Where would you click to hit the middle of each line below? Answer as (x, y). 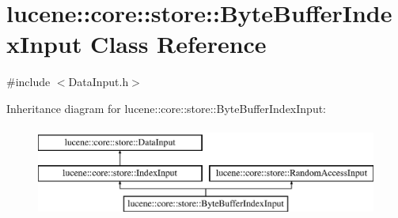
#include (28, 82)
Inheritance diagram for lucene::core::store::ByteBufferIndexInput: (167, 108)
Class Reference (178, 44)
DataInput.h (99, 82)
